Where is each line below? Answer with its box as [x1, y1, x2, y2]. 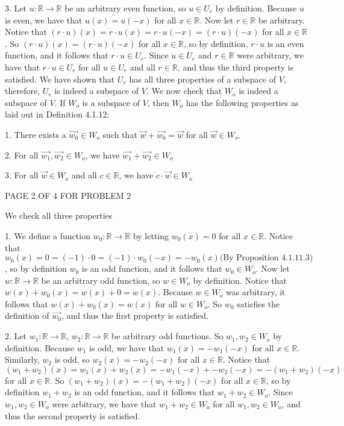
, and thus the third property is [177, 60, 294, 73]
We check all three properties [5, 209, 113, 222]
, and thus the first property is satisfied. [61, 309, 208, 322]
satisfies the [237, 297, 280, 310]
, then [147, 96, 169, 108]
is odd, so [54, 353, 90, 366]
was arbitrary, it [225, 286, 286, 298]
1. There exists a [5, 128, 66, 140]
